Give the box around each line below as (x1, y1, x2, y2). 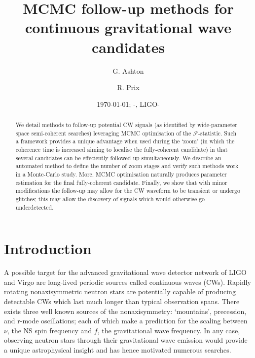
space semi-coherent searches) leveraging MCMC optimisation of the (15, 129, 191, 137)
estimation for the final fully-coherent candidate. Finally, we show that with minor (15, 178, 227, 186)
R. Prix (117, 82, 140, 92)
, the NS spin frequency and (7, 325, 92, 335)
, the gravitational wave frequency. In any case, (97, 325, 240, 335)
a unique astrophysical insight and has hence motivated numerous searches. (4, 344, 231, 355)
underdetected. (15, 203, 54, 211)
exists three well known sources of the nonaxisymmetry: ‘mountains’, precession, (4, 306, 247, 316)
